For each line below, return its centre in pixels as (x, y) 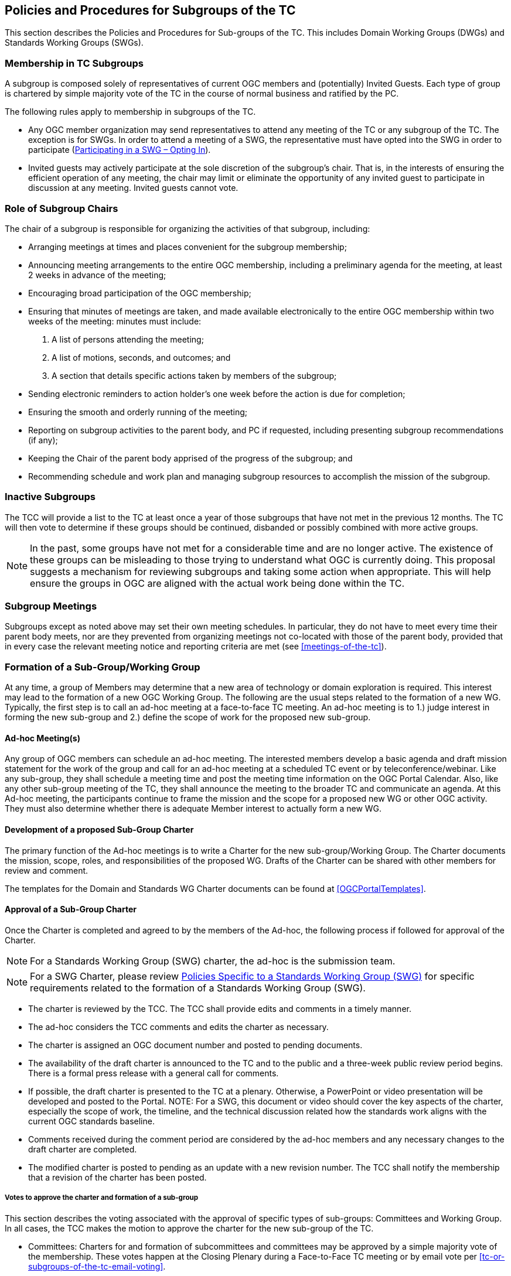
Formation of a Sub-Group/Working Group (103, 667)
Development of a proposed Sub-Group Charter (99, 829)
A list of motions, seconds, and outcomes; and (141, 357)
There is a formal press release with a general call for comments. (154, 1073)
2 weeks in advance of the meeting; (97, 275)
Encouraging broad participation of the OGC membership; (140, 293)
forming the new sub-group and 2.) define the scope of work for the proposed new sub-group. (188, 717)
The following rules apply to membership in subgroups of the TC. (130, 112)
